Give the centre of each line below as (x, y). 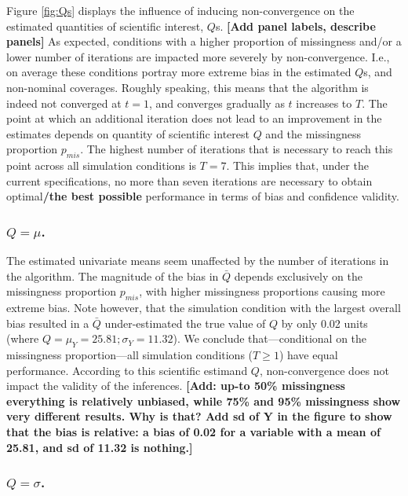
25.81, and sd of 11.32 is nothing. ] (100, 447)
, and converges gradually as (217, 103)
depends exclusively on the (298, 276)
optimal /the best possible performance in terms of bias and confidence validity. (203, 196)
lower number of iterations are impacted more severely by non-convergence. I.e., (198, 56)
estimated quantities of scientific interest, (105, 26)
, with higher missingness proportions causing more (262, 291)
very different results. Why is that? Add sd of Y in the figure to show (199, 416)
